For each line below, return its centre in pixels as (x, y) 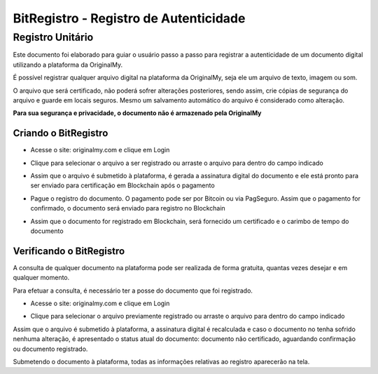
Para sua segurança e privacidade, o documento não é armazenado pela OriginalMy (137, 113)
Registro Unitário (53, 37)
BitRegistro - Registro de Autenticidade (129, 18)
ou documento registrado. (50, 349)
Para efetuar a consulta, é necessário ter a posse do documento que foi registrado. (133, 290)
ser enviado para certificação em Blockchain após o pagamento (122, 185)
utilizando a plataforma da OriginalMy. (68, 65)
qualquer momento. (41, 278)
